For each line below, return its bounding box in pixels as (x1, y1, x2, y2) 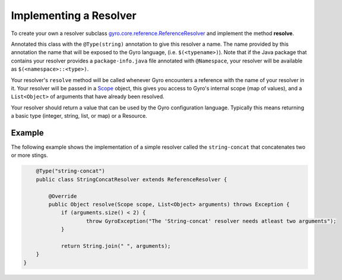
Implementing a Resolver (11, 9, 137, 22)
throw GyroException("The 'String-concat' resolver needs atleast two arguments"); (86, 218, 337, 224)
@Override (48, 193, 77, 199)
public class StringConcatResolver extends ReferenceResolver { (36, 176, 227, 183)
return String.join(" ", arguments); (61, 243, 171, 249)
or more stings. (11, 152, 49, 159)
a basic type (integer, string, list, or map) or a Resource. (11, 112, 148, 119)
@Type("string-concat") (36, 168, 105, 175)
